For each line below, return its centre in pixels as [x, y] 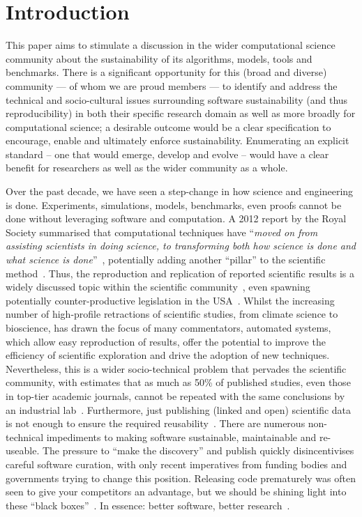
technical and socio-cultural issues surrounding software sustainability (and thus [177, 99]
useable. [23, 450]
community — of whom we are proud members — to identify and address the [172, 85]
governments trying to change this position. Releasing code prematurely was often [181, 478]
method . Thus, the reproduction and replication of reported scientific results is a [180, 273]
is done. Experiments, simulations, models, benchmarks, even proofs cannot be [174, 205]
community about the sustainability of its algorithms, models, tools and [159, 58]
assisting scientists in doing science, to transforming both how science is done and [181, 246]
